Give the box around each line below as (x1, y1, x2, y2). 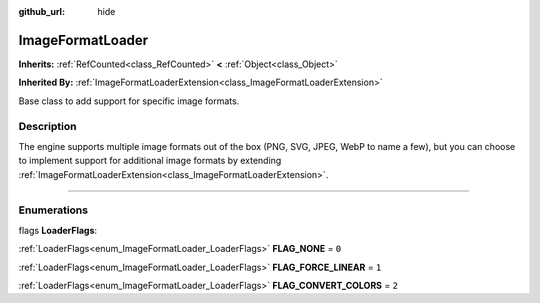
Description (18, 120, 77, 134)
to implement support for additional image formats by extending (18, 155, 282, 167)
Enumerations (18, 203, 89, 217)
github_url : (18, 6, 65, 17)
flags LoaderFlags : (18, 224, 98, 236)
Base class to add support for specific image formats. (18, 95, 240, 107)
